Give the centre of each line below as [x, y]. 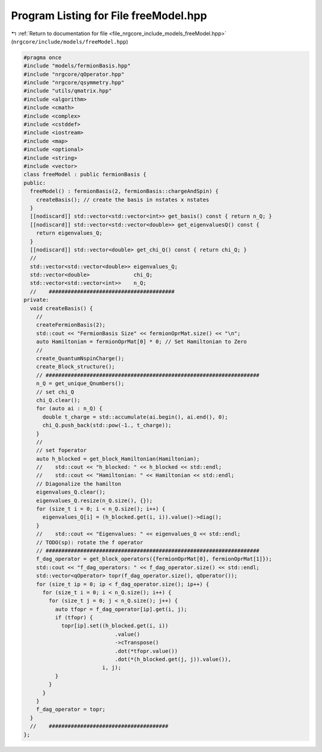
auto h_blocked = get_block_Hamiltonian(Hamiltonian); [118, 459]
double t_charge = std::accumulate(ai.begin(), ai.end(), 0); [135, 417]
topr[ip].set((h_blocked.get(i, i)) [115, 626]
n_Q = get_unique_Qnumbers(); [80, 383]
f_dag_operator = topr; [71, 710]
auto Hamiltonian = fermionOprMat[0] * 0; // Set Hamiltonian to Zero [142, 342]
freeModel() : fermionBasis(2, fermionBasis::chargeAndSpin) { [124, 191]
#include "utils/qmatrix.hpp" [68, 91]
